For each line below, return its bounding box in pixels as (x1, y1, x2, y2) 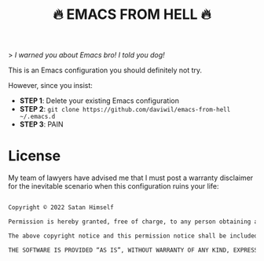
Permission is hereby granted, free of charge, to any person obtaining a (8, 218, 258, 226)
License (8, 147, 61, 165)
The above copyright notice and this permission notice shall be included (8, 232, 258, 240)
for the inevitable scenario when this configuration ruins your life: (8, 182, 219, 191)
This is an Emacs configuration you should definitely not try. (8, 65, 203, 75)
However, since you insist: (8, 81, 93, 90)
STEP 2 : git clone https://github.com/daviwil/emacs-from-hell (19, 105, 231, 114)
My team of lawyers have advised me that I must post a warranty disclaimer (8, 173, 254, 182)
